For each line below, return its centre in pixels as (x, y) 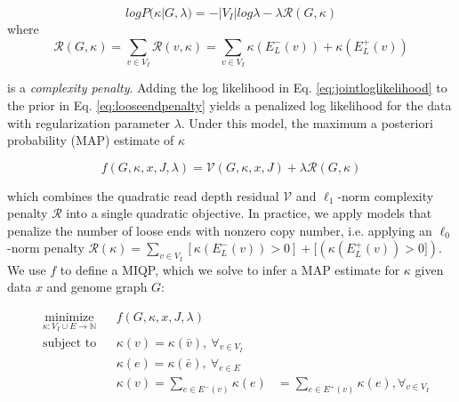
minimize (69, 317)
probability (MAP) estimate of (91, 140)
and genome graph (97, 287)
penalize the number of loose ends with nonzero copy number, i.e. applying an (220, 230)
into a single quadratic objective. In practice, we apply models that (249, 213)
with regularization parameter (89, 122)
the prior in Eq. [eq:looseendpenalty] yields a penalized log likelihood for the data (229, 105)
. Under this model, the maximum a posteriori (307, 122)
